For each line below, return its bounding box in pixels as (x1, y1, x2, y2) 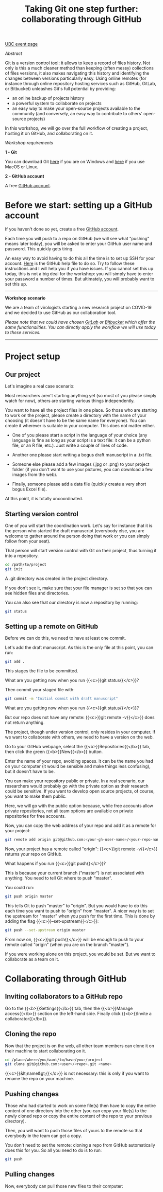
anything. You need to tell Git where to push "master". (5, 875, 113, 881)
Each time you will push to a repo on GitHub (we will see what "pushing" (5, 236, 149, 242)
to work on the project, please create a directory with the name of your (5, 412, 147, 419)
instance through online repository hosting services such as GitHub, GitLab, (5, 81, 157, 87)
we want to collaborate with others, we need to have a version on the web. (5, 734, 154, 740)
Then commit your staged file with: (5, 687, 75, 693)
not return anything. (5, 719, 45, 725)
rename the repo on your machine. (5, 1076, 74, 1082)
